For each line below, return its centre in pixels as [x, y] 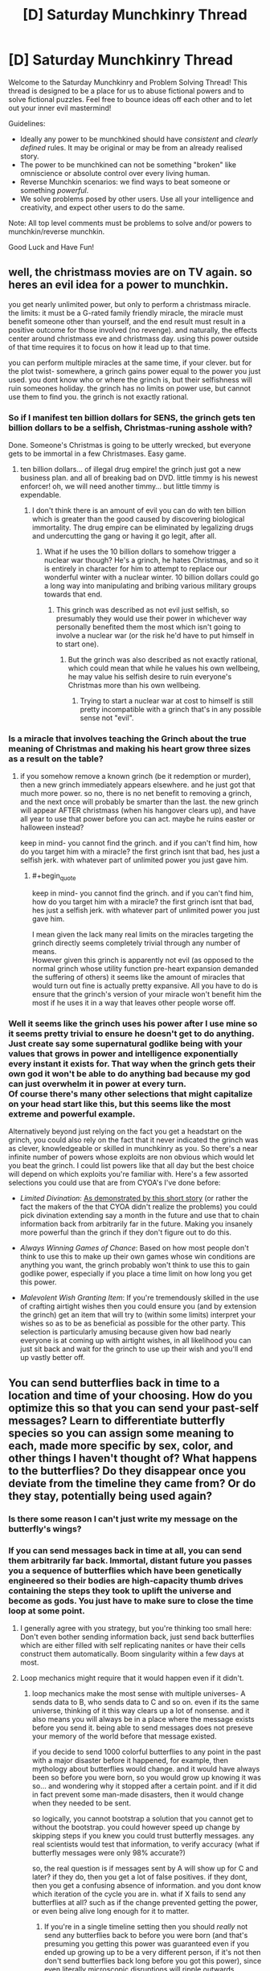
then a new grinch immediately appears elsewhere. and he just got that [137, 785]
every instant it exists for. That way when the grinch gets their [132, 1064]
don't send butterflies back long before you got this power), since [153, 1961]
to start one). [77, 644]
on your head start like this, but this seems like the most [120, 1104]
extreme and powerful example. [72, 1114]
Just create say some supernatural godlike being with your [125, 1044]
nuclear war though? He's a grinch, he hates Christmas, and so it [151, 560]
